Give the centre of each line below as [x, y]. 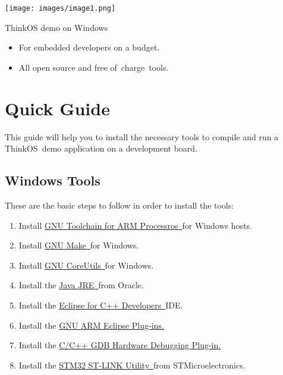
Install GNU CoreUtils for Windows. [86, 265]
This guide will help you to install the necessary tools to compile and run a [142, 136]
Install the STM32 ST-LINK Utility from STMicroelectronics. [132, 365]
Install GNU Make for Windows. [79, 245]
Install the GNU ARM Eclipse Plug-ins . [91, 325]
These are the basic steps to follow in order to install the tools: [120, 205]
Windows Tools [53, 180]
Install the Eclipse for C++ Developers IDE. [101, 305]
